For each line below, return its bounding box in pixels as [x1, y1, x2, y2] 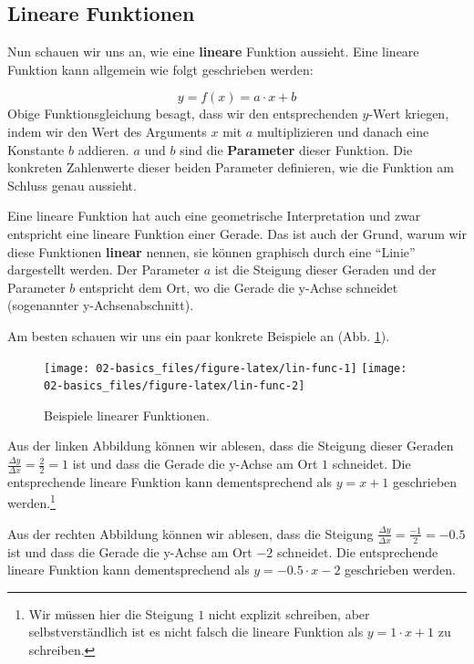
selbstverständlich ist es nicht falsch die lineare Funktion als [28, 622, 364, 641]
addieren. [77, 140, 129, 159]
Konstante [7, 140, 65, 159]
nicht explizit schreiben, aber [208, 604, 370, 623]
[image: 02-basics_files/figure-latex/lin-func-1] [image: [44, 361, 407, 375]
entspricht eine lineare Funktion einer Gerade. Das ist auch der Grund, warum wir [7, 223, 467, 243]
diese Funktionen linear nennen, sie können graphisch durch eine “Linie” [7, 242, 416, 261]
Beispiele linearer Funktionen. [44, 405, 210, 424]
